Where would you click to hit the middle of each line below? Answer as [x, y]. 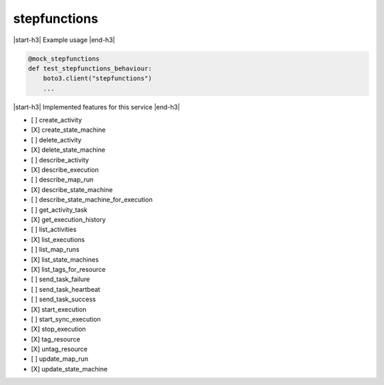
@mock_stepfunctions [64, 58]
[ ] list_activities [54, 230]
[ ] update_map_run [60, 359]
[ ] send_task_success [63, 300]
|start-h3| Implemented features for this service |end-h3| [97, 107]
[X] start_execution [59, 309]
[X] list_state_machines [65, 259]
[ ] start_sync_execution [66, 319]
